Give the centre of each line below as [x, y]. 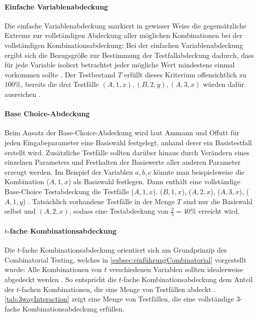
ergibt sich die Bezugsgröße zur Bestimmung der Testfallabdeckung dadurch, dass [129, 55]
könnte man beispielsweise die [199, 171]
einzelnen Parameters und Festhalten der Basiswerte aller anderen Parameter [122, 162]
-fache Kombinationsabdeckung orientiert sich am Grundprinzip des [123, 250]
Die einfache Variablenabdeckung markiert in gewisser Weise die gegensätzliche [125, 25]
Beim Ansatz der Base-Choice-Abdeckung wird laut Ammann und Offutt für [122, 133]
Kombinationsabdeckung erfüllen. [73, 308]
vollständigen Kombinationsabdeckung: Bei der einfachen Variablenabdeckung [124, 45]
